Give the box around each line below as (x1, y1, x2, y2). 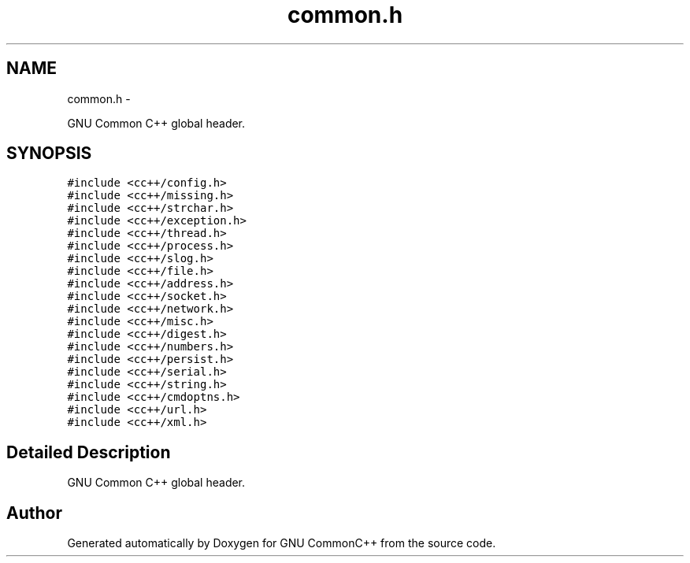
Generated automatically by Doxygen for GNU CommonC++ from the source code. (67, 536, 496, 550)
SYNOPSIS (6, 143, 92, 164)
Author (6, 502, 62, 523)
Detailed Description (6, 442, 171, 462)
